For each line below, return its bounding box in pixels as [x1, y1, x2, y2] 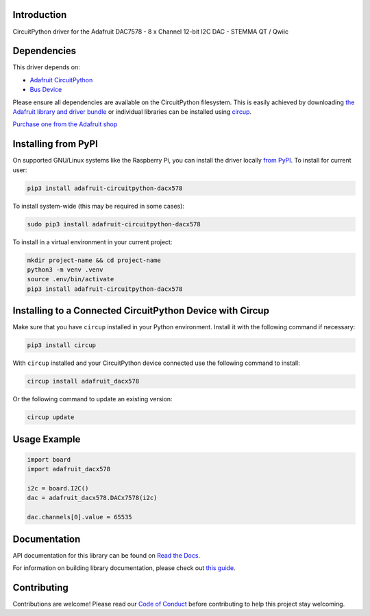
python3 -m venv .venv [27, 265, 103, 274]
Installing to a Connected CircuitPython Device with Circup [12, 305, 270, 317]
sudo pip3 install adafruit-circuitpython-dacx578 [27, 220, 201, 228]
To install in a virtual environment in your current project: [12, 237, 173, 246]
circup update [27, 414, 75, 421]
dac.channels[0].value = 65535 [27, 513, 133, 521]
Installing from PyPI [12, 138, 99, 150]
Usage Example [12, 433, 81, 445]
